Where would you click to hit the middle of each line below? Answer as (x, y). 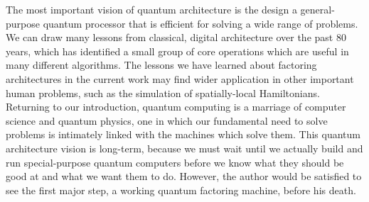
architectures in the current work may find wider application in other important (180, 78)
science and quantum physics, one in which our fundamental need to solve (167, 120)
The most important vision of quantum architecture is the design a (151, 9)
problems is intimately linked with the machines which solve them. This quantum (183, 134)
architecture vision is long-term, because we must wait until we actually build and (184, 148)
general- (317, 9)
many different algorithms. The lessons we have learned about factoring (161, 65)
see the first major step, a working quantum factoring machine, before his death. (181, 190)
